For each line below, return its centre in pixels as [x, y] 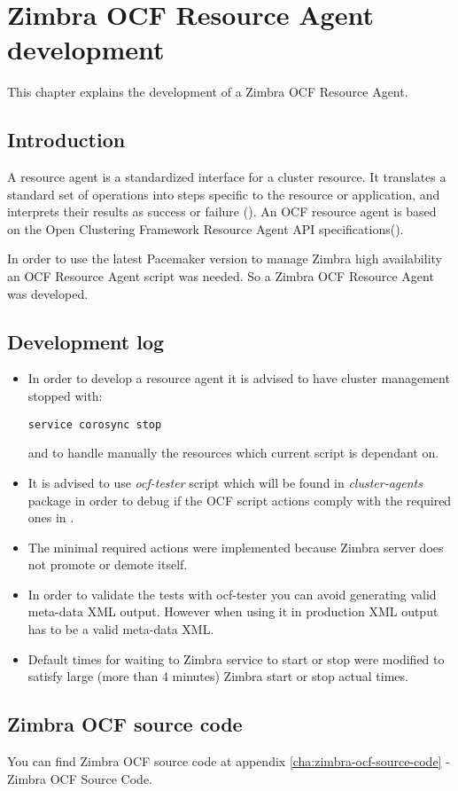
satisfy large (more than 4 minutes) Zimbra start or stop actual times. [218, 676]
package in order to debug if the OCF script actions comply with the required [240, 500]
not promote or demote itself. [108, 564]
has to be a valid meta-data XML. [121, 629]
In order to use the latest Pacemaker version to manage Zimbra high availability [225, 258]
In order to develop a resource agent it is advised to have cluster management [239, 378]
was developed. [48, 293]
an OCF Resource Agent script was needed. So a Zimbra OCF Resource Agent [221, 276]
